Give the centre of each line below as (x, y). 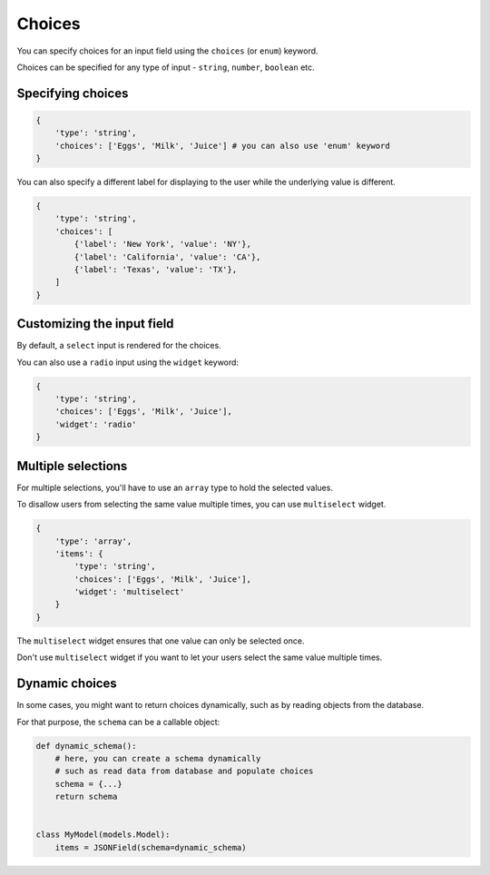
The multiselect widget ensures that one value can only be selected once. (161, 641)
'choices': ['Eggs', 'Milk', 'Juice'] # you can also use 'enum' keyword (222, 146)
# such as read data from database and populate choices (184, 771)
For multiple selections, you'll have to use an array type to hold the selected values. (175, 487)
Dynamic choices (67, 684)
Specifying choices (73, 93)
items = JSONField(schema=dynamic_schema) (151, 847)
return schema (86, 797)
